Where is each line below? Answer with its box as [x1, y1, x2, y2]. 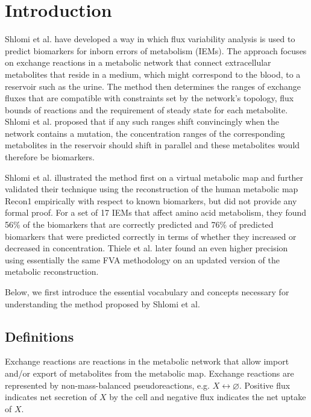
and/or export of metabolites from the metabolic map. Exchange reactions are [5, 366, 294, 379]
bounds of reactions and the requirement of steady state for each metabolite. [5, 103, 288, 116]
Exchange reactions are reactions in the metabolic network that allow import [5, 355, 289, 368]
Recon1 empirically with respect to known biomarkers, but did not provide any [5, 194, 297, 207]
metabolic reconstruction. [5, 265, 99, 278]
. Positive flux [239, 378, 291, 391]
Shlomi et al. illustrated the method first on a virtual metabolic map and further [5, 171, 304, 183]
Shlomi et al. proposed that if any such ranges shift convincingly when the [5, 115, 280, 128]
